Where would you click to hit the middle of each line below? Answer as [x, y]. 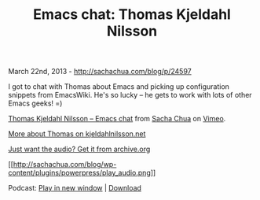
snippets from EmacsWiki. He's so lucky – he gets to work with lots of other [130, 95]
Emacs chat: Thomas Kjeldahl [132, 15]
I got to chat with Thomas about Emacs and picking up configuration [119, 87]
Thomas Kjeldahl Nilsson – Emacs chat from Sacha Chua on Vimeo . [117, 119]
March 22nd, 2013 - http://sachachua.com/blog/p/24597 [100, 72]
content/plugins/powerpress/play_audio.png [79, 173]
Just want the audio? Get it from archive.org [79, 149]
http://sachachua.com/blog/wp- [65, 165]
